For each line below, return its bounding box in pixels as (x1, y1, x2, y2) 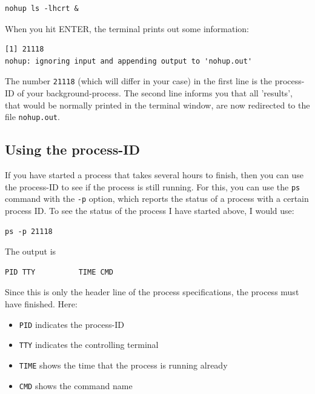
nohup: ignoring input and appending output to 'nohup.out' (5, 56, 253, 65)
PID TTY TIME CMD (5, 267, 113, 276)
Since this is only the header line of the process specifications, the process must (5, 285, 299, 298)
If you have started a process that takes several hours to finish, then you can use (5, 169, 304, 181)
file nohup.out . (5, 110, 60, 123)
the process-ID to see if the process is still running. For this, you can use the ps (5, 180, 300, 193)
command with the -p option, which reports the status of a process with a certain (5, 192, 309, 205)
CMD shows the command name (19, 379, 133, 392)
